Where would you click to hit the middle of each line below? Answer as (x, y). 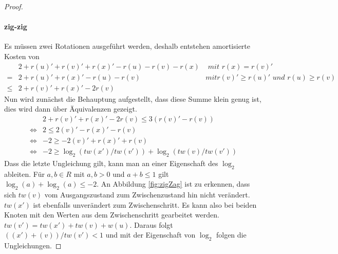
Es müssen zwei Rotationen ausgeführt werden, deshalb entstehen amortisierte (127, 46)
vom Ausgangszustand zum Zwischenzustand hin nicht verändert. (147, 194)
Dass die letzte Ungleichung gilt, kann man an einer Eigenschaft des (111, 163)
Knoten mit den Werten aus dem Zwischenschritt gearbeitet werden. (112, 215)
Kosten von (22, 56)
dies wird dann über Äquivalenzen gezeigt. (71, 109)
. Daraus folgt (151, 224)
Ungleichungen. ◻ (33, 246)
